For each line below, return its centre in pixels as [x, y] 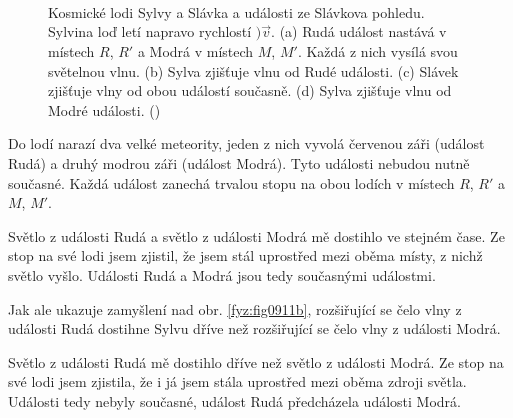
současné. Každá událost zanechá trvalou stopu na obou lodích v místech [231, 182]
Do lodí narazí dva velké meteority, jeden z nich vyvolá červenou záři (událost [246, 143]
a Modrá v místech [195, 50]
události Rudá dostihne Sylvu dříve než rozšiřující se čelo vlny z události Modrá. [254, 328]
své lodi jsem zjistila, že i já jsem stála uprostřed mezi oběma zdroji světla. [237, 381]
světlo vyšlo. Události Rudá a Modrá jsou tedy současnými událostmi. [222, 274]
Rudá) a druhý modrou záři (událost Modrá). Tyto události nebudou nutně [239, 162]
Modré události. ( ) [104, 109]
